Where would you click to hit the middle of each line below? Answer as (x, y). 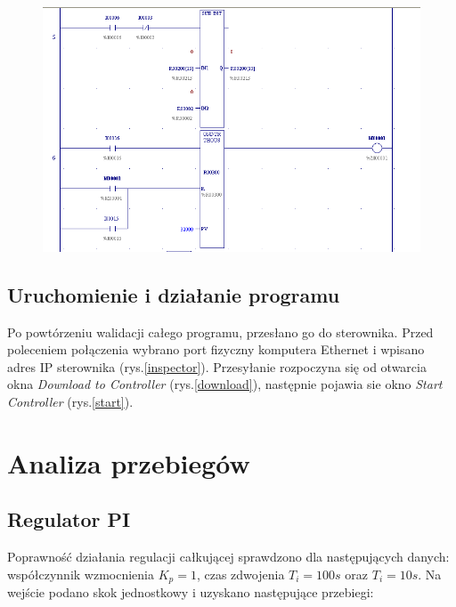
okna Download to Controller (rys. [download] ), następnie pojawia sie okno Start (225, 384)
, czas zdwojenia (240, 574)
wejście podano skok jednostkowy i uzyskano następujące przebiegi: (191, 592)
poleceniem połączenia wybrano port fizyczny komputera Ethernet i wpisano (216, 349)
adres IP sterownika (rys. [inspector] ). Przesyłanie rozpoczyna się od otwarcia (217, 366)
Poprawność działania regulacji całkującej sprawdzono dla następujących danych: (228, 557)
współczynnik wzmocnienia (81, 574)
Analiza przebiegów (129, 462)
